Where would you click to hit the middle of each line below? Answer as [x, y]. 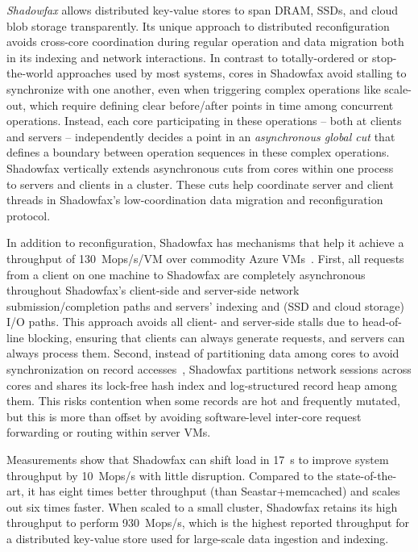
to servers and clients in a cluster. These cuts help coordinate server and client [200, 184]
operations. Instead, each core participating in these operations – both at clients [204, 121]
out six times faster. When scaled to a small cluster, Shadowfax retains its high [202, 506]
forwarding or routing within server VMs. [109, 432]
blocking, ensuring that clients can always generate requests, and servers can [216, 337]
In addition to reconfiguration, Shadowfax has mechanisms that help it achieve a [205, 243]
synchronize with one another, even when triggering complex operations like [194, 88]
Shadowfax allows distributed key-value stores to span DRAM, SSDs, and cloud [203, 10]
